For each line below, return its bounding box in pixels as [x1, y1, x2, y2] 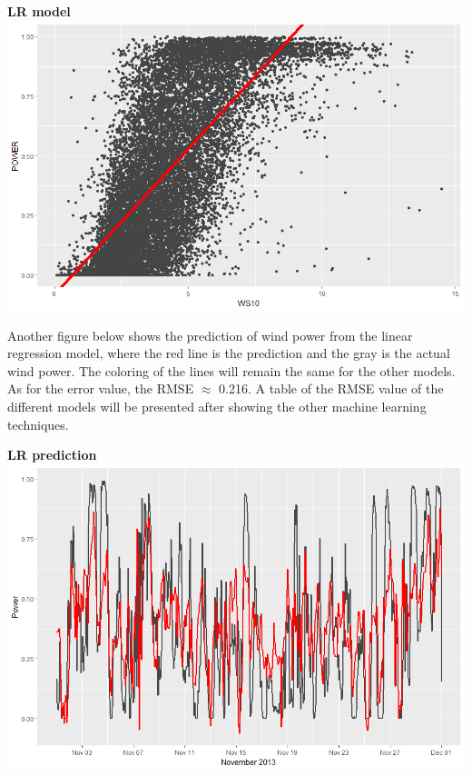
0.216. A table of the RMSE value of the [219, 379, 444, 398]
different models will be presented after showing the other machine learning [7, 397, 427, 416]
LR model [7, 2, 71, 20]
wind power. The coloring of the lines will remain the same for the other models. [7, 361, 456, 380]
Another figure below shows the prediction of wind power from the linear [7, 325, 413, 344]
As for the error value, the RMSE [7, 379, 194, 398]
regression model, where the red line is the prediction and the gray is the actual [7, 343, 450, 363]
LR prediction [7, 445, 97, 464]
